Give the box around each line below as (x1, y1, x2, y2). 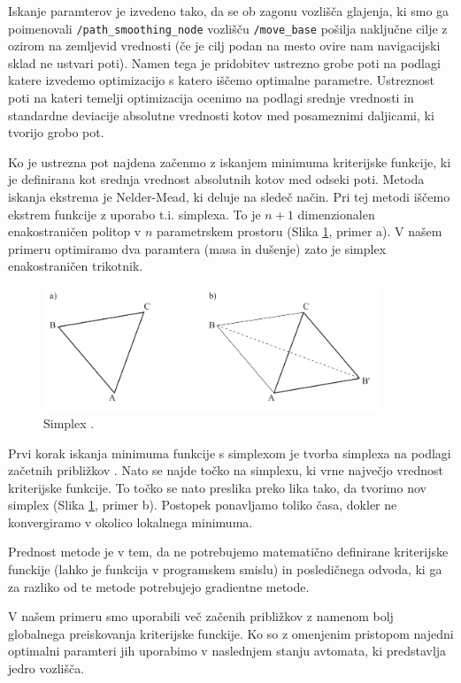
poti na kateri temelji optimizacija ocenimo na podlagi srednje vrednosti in (8, 88, 414, 107)
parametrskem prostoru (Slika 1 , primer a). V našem (156, 222, 442, 241)
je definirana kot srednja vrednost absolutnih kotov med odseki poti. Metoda (8, 170, 425, 188)
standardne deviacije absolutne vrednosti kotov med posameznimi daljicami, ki (8, 105, 434, 124)
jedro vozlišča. (8, 659, 85, 678)
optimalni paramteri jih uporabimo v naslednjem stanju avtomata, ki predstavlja (8, 641, 447, 660)
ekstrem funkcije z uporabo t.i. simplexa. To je (8, 204, 261, 223)
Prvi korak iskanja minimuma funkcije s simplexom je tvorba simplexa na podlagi (8, 443, 451, 462)
